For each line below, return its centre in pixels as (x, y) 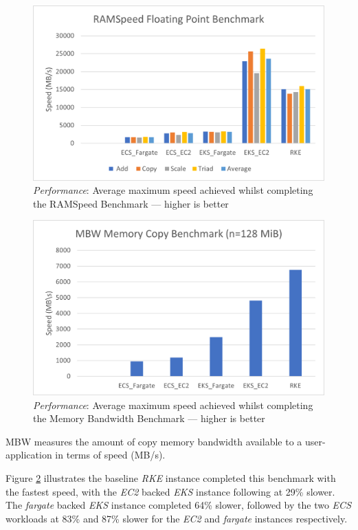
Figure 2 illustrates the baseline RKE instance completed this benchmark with (171, 478)
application (29, 455)
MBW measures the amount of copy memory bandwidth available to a (154, 441)
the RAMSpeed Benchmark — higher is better (131, 203)
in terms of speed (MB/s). (110, 455)
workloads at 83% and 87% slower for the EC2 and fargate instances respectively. (177, 518)
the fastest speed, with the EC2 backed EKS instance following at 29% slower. (170, 491)
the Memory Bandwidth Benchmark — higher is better (149, 418)
